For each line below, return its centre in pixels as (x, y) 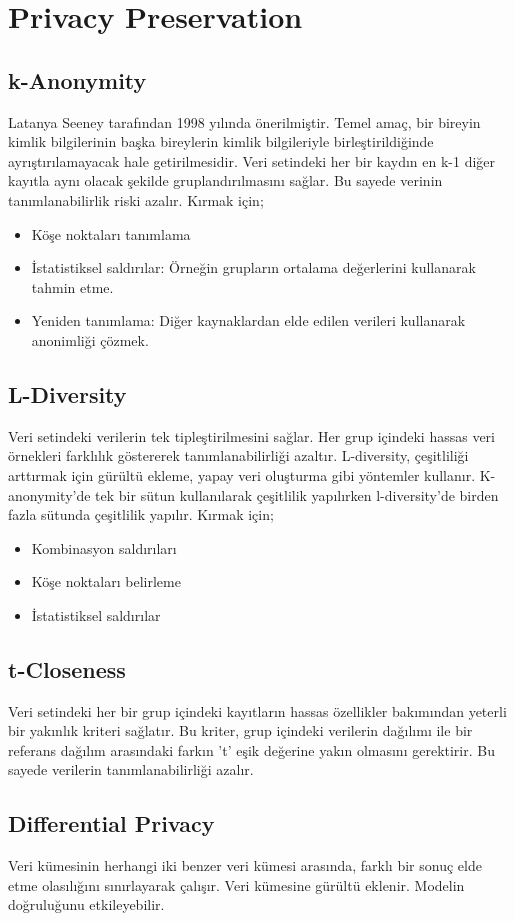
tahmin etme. (72, 286)
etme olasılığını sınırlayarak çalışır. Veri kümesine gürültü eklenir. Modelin (236, 884)
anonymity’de (49, 494)
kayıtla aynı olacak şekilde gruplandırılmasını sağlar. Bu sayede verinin (225, 180)
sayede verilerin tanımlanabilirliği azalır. (131, 769)
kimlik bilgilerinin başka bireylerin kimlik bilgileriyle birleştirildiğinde (221, 141)
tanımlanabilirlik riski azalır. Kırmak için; (136, 199)
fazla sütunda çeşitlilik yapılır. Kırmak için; (141, 514)
